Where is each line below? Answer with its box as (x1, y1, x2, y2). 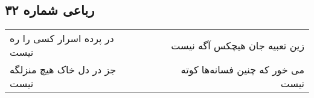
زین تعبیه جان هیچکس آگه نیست (171, 38, 304, 52)
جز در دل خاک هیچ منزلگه (10, 63, 117, 77)
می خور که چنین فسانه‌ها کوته (181, 63, 304, 77)
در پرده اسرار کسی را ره (10, 31, 114, 46)
